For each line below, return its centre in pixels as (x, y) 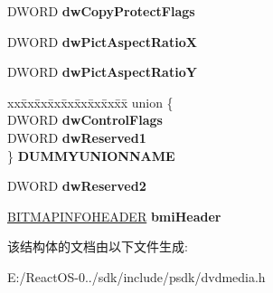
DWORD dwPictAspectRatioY (102, 72)
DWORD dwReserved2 (77, 186)
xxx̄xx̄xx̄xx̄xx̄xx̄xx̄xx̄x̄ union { (90, 102)
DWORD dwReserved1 (77, 137)
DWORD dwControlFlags (85, 120)
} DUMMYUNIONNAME (91, 155)
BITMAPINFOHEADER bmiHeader (114, 216)
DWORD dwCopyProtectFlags (101, 11)
